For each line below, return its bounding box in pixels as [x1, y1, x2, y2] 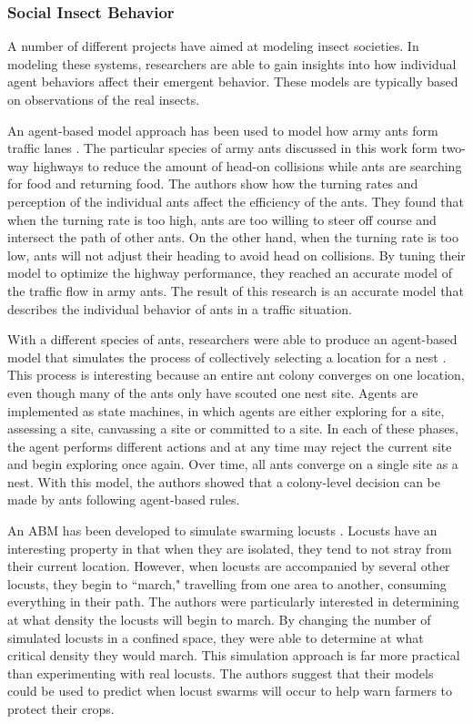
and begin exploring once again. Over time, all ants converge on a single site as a [7, 454, 458, 474]
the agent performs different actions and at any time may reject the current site [7, 436, 452, 455]
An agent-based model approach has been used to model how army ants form [7, 120, 438, 139]
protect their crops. [7, 699, 115, 718]
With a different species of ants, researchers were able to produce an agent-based [7, 330, 458, 349]
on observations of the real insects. [7, 90, 200, 108]
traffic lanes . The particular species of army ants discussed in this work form [7, 138, 438, 158]
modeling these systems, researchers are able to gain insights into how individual [7, 54, 457, 73]
